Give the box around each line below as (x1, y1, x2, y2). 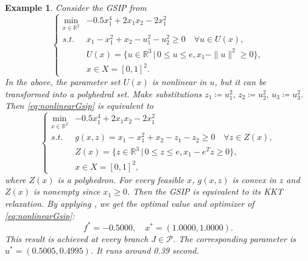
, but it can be (214, 75, 267, 88)
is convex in (232, 173, 276, 186)
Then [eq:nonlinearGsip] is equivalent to (5, 99, 153, 112)
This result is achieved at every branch (5, 232, 149, 245)
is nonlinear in (152, 75, 207, 88)
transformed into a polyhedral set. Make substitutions (5, 87, 202, 100)
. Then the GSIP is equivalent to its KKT (127, 185, 283, 198)
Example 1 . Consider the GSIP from (5, 1, 147, 13)
